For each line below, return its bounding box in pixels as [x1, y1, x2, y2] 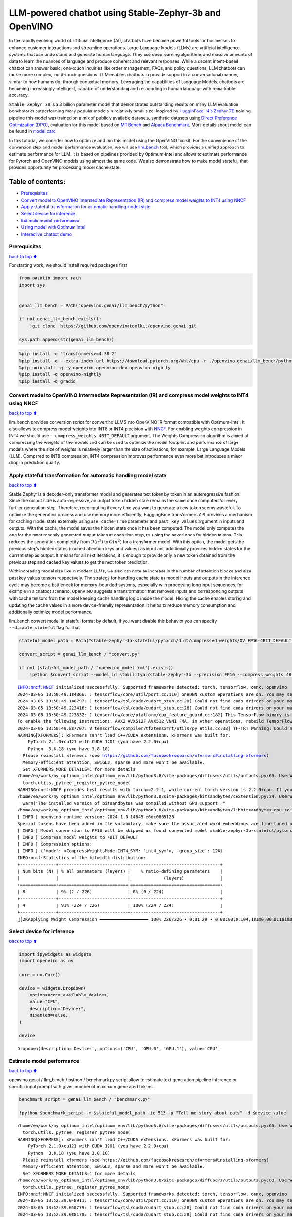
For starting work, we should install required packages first [9, 262, 128, 268]
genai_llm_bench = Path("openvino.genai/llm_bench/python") [19, 302, 166, 308]
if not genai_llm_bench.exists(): [19, 316, 102, 322]
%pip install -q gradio [19, 378, 76, 384]
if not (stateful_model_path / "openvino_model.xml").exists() [19, 665, 174, 670]
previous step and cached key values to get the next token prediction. [9, 559, 149, 565]
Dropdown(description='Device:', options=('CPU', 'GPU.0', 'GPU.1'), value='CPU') [18, 1046, 220, 1051]
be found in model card [9, 129, 56, 134]
